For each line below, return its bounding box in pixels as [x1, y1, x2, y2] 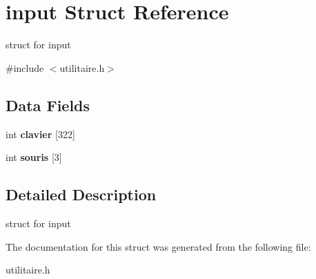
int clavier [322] [6, 126, 75, 141]
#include [6, 60, 44, 75]
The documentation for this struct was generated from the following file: [6, 239, 311, 253]
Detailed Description [6, 184, 157, 205]
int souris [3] [6, 150, 62, 164]
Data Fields [6, 94, 90, 115]
